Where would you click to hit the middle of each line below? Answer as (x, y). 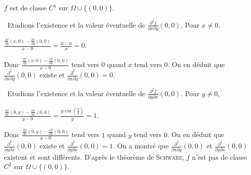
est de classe (28, 7)
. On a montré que (141, 146)
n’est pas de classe (219, 157)
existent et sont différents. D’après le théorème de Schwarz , (94, 157)
